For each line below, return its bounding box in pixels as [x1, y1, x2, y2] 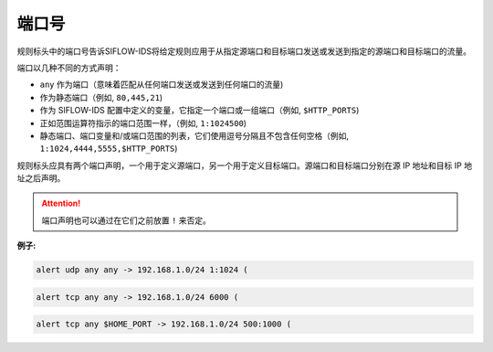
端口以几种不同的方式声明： [16, 62, 121, 73]
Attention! [41, 197, 81, 209]
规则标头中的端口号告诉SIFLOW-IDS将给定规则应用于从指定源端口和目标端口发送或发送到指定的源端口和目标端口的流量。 [16, 46, 472, 57]
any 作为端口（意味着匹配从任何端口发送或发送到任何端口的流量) [39, 79, 284, 91]
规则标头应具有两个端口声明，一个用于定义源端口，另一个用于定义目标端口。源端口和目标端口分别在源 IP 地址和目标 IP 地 [16, 160, 473, 171]
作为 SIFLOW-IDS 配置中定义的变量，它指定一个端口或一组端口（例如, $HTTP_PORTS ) [39, 105, 360, 116]
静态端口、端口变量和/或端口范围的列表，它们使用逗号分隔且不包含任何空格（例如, [39, 130, 350, 141]
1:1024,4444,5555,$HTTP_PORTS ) [39, 143, 178, 155]
